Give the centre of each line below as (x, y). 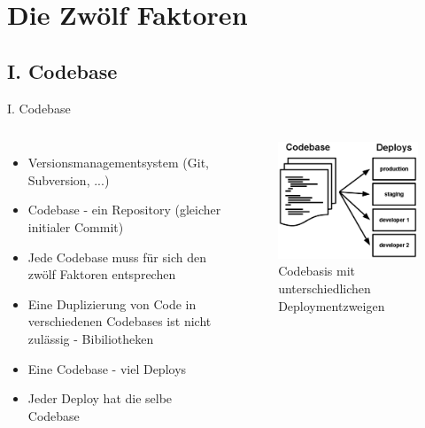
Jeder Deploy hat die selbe (100, 398)
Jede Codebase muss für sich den (117, 257)
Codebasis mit (317, 271)
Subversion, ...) (69, 179)
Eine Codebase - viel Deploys (107, 368)
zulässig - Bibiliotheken (91, 338)
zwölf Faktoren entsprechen (102, 274)
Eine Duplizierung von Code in (112, 303)
